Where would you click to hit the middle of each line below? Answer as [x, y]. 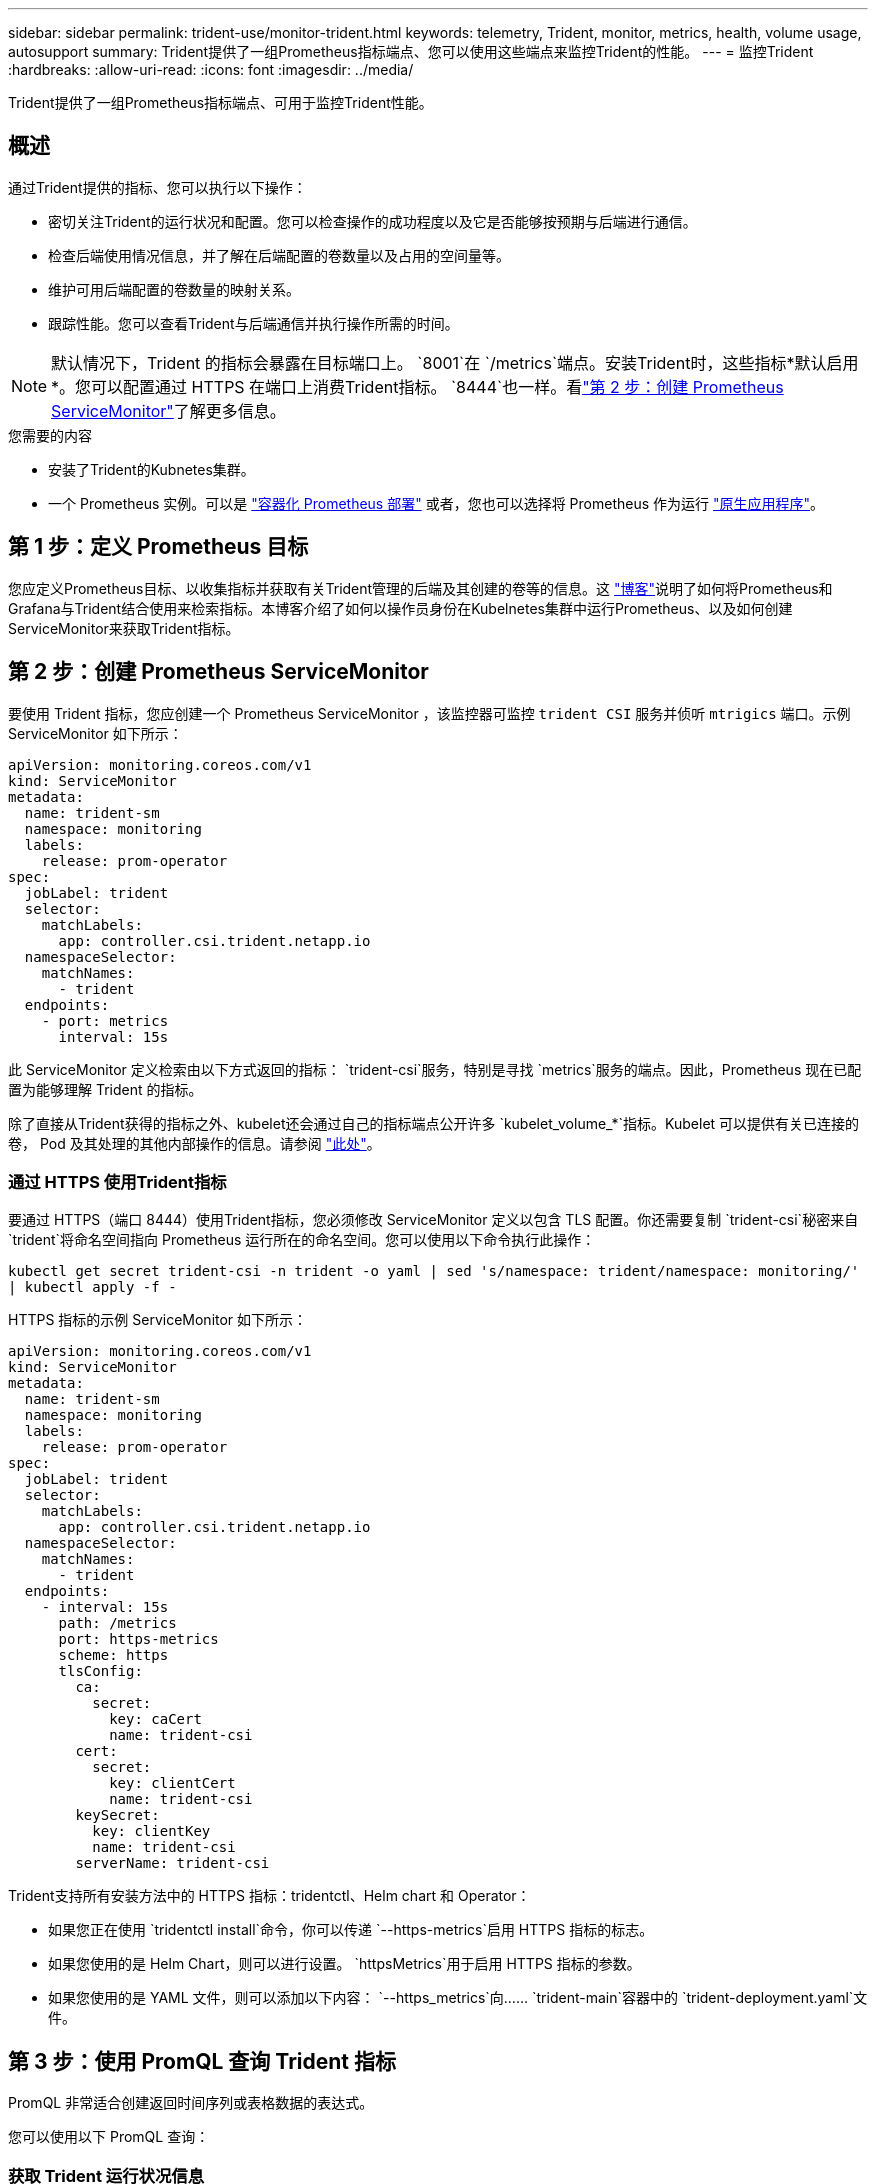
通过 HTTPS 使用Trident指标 [117, 1181]
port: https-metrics [138, 1639]
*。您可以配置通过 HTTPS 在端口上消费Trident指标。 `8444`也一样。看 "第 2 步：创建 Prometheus [417, 386]
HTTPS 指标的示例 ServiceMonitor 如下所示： [158, 1320]
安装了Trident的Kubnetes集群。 [151, 469]
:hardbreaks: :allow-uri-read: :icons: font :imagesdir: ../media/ [211, 69]
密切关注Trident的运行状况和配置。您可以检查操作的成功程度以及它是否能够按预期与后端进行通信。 [372, 221]
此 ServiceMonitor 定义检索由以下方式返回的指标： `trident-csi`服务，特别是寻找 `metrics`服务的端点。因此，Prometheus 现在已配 [435, 1069]
